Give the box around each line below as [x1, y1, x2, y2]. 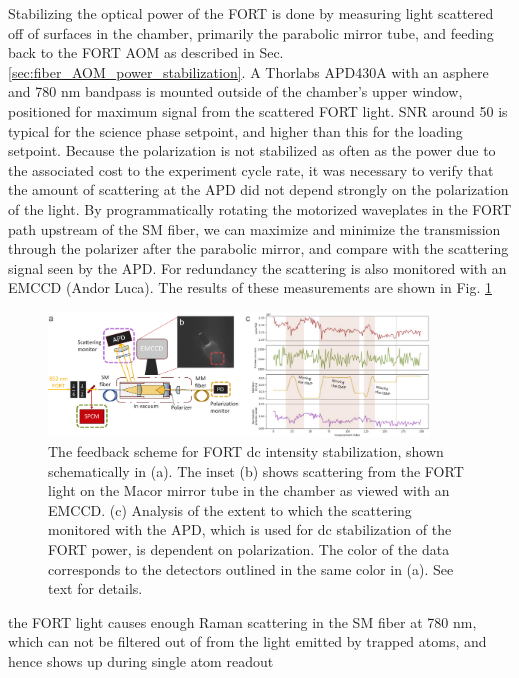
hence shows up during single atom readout [8, 651, 274, 672]
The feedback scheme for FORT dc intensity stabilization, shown [48, 441, 444, 462]
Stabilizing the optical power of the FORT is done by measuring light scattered [8, 3, 494, 23]
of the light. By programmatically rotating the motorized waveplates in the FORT [8, 198, 512, 219]
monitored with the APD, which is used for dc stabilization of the [48, 519, 452, 540]
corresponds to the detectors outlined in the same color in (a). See [48, 558, 454, 579]
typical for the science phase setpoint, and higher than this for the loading [8, 120, 463, 141]
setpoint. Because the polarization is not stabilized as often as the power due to [8, 140, 496, 161]
